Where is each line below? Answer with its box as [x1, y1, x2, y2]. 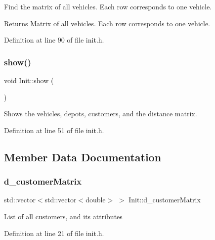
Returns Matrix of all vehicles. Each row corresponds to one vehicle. [4, 18, 210, 28]
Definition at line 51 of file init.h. [4, 125, 104, 135]
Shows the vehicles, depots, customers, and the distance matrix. [4, 108, 197, 119]
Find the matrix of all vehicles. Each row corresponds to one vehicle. [4, 1, 212, 11]
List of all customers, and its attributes [4, 211, 123, 221]
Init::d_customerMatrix [129, 194, 201, 205]
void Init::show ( [4, 75, 54, 85]
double [86, 194, 106, 205]
